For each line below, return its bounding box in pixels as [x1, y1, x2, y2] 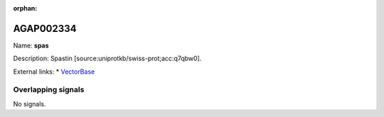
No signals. [13, 99, 46, 108]
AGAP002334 [13, 22, 78, 35]
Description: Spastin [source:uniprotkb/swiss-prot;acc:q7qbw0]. [13, 54, 202, 63]
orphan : [13, 4, 38, 12]
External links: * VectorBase [13, 67, 95, 76]
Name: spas [13, 41, 49, 50]
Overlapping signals [13, 85, 85, 95]
